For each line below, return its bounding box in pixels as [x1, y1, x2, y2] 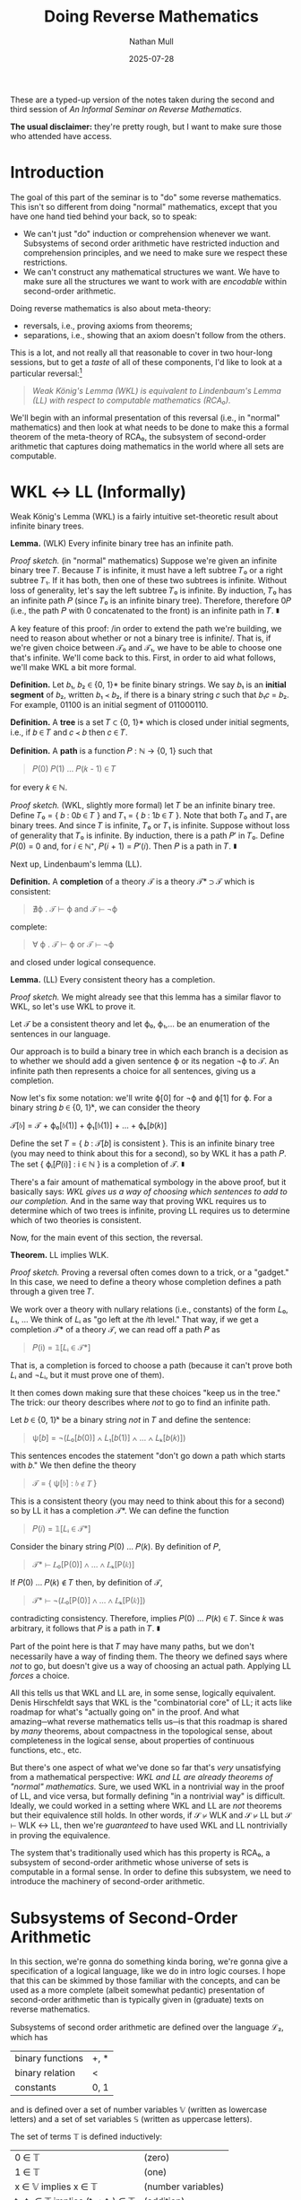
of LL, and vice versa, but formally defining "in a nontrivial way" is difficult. [10, 1791, 286, 1802]
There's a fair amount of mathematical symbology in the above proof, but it [10, 1177, 287, 1188]
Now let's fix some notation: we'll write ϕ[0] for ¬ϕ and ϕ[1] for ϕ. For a [10, 1093, 272, 1104]
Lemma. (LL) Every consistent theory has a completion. [10, 974, 216, 985]
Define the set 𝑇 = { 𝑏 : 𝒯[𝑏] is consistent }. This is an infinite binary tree [10, 1138, 276, 1149]
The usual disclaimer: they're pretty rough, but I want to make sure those [10, 121, 282, 132]
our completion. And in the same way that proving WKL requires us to [10, 1196, 267, 1207]
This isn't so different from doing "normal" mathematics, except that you [10, 201, 278, 212]
